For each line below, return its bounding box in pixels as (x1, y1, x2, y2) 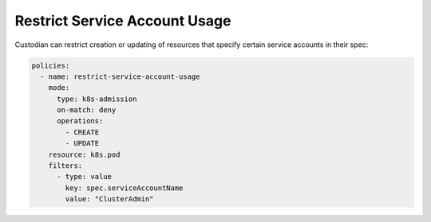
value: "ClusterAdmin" (65, 195, 155, 204)
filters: (48, 162, 83, 170)
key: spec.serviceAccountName (65, 183, 184, 193)
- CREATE (65, 127, 100, 137)
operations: (57, 116, 104, 126)
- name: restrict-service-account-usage (40, 72, 200, 81)
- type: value (57, 172, 112, 181)
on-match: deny (57, 106, 117, 115)
